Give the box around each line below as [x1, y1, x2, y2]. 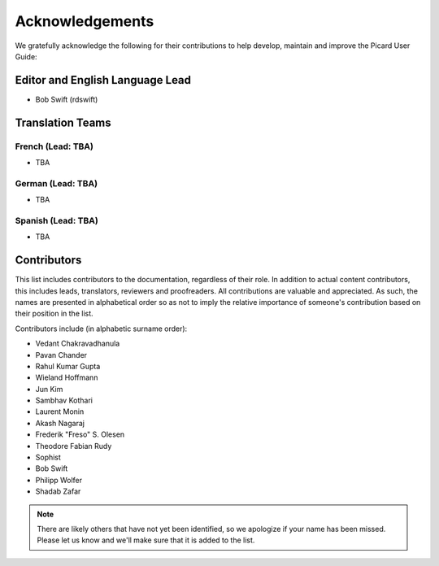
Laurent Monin [35, 407, 85, 416]
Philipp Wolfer [35, 475, 83, 485]
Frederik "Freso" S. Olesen [35, 429, 125, 439]
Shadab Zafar [35, 486, 81, 496]
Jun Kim [35, 384, 63, 394]
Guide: [15, 51, 37, 61]
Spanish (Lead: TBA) [15, 215, 99, 226]
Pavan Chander [35, 350, 88, 359]
